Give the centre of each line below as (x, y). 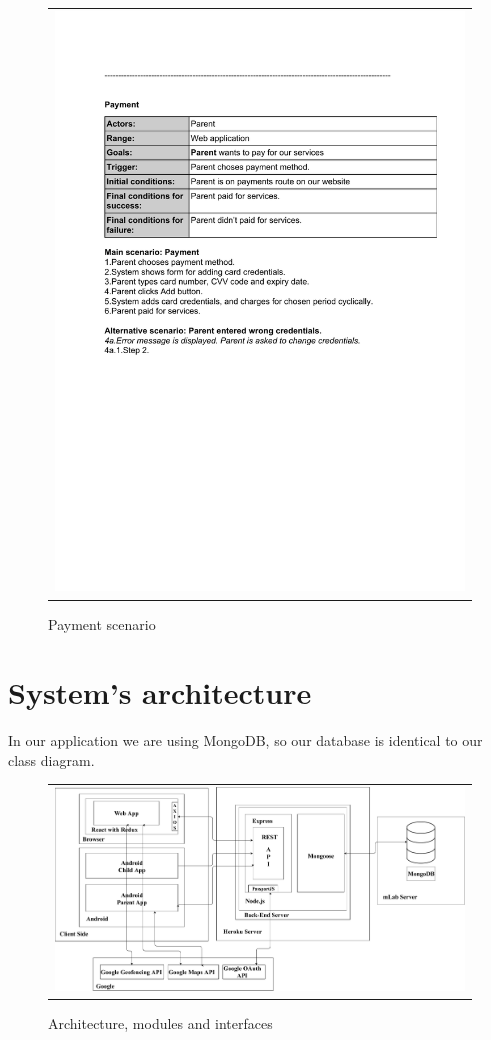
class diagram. (51, 759)
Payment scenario (102, 623)
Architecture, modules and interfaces (160, 1022)
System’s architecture (160, 692)
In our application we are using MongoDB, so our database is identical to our (245, 740)
